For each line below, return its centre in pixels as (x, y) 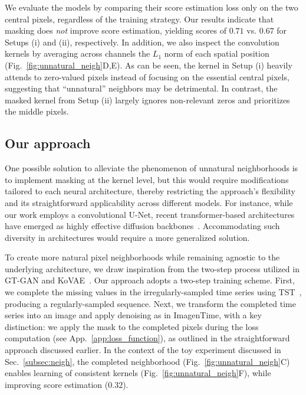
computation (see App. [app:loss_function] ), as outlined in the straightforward (147, 338)
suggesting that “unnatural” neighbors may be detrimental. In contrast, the (141, 88)
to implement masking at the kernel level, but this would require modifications (147, 179)
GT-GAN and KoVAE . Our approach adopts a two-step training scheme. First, (150, 280)
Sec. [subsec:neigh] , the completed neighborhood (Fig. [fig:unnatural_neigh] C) (147, 361)
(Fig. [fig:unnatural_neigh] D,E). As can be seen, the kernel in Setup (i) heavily (149, 65)
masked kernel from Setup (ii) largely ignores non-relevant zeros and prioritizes (147, 99)
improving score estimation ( (57, 384)
